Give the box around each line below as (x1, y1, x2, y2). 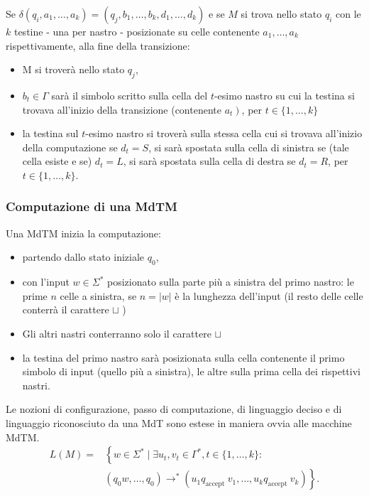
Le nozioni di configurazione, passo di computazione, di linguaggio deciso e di (6, 401, 342, 416)
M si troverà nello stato (22, 62, 125, 77)
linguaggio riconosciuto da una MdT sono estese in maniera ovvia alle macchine (6, 415, 352, 430)
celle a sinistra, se (60, 288, 137, 303)
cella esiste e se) (22, 153, 92, 168)
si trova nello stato (241, 6, 322, 21)
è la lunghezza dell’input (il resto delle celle (175, 288, 363, 303)
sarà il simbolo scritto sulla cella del (51, 87, 208, 102)
